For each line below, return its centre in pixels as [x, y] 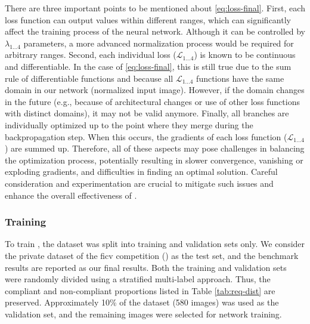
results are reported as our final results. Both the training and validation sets [146, 267]
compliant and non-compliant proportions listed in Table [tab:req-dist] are [140, 290]
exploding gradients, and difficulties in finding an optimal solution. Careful [141, 172]
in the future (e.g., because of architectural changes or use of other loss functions [152, 101]
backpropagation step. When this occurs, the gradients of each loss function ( [146, 136]
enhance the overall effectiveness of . [71, 195]
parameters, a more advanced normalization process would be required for [159, 43]
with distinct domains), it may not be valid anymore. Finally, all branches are [147, 113]
